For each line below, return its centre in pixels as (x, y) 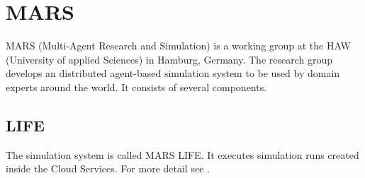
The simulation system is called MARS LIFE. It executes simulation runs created (182, 154)
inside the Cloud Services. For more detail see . (108, 168)
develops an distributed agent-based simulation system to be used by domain (173, 73)
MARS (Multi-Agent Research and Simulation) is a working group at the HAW (178, 46)
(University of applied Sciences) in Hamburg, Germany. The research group (169, 59)
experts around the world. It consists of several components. (136, 87)
